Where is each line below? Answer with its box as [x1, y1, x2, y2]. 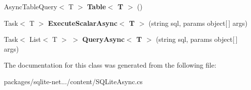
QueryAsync [82, 34, 125, 44]
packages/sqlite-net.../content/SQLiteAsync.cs [4, 76, 143, 86]
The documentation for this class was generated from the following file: [4, 60, 216, 70]
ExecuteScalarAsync [48, 18, 118, 28]
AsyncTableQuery [4, 1, 58, 11]
